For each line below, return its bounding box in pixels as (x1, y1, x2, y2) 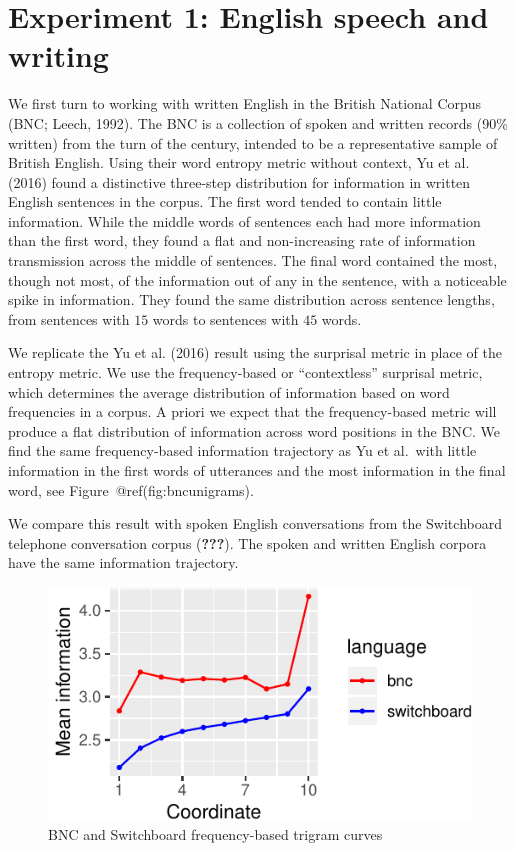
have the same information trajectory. (8, 552, 239, 573)
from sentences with (8, 308, 130, 329)
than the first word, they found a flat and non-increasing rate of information (8, 230, 476, 251)
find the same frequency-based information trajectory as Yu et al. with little (8, 440, 477, 461)
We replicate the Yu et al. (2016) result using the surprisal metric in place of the (8, 342, 502, 363)
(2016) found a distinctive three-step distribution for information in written (8, 171, 471, 192)
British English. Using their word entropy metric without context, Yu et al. (8, 152, 470, 173)
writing (8, 35, 109, 76)
